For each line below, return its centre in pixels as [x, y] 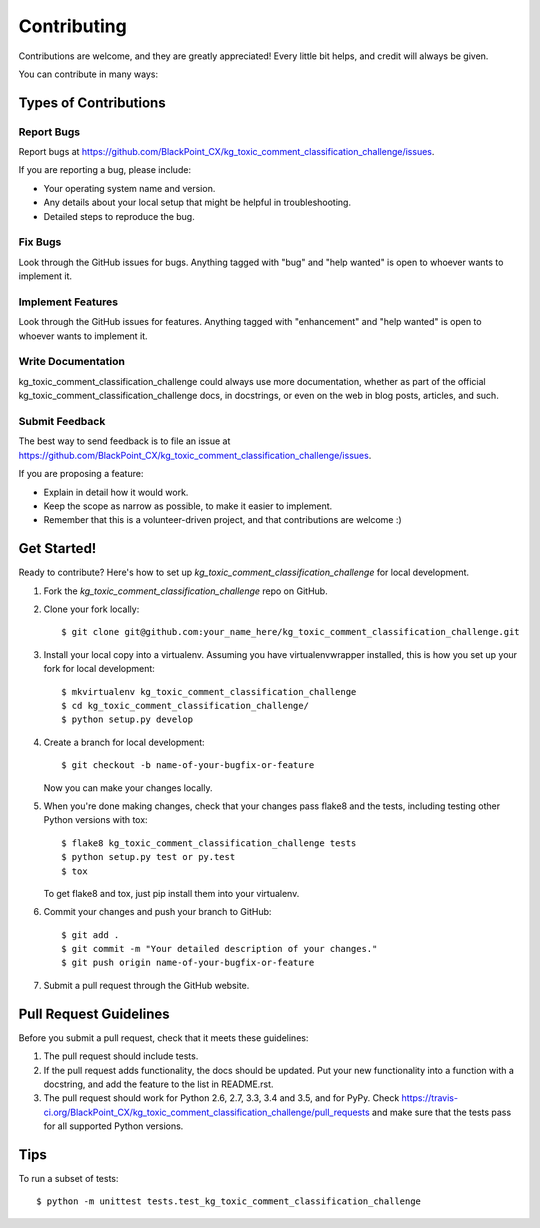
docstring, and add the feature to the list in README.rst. [158, 1084]
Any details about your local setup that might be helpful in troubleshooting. [197, 202]
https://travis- [430, 1098]
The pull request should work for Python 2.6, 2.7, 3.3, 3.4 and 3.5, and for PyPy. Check [221, 1098]
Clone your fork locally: [91, 609]
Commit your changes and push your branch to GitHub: [157, 912]
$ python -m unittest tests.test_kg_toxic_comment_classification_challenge [229, 1201]
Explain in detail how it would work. [116, 492]
